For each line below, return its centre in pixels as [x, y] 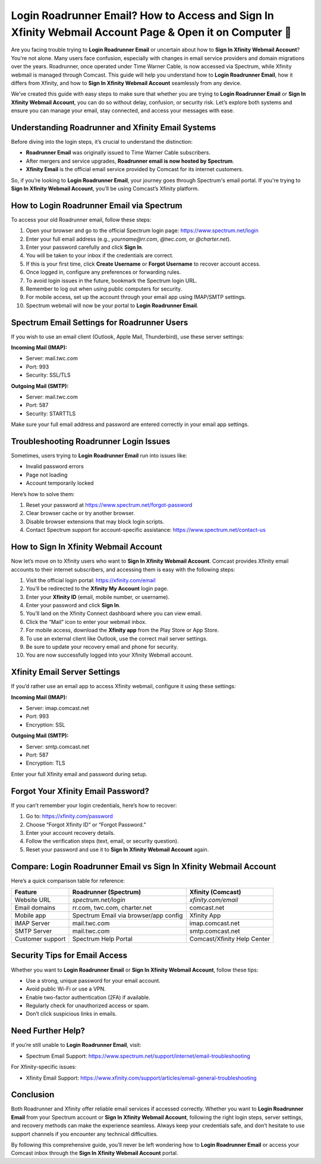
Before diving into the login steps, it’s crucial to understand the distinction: [102, 141]
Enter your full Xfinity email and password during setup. [79, 774]
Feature [26, 892]
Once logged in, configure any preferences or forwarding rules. [103, 272]
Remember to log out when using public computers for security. [104, 289]
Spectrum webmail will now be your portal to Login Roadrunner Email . [112, 305]
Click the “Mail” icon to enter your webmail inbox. [86, 622]
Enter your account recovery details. [70, 832]
